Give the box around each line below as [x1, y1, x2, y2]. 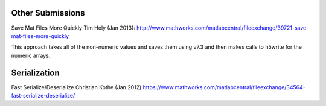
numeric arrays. [11, 52, 51, 59]
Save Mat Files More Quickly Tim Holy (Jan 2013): [11, 24, 136, 31]
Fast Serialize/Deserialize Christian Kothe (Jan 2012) [11, 83, 142, 90]
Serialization [11, 67, 60, 78]
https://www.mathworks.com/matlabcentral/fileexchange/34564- [142, 83, 306, 90]
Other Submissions [11, 8, 85, 18]
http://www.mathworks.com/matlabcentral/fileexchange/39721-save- [136, 24, 309, 31]
